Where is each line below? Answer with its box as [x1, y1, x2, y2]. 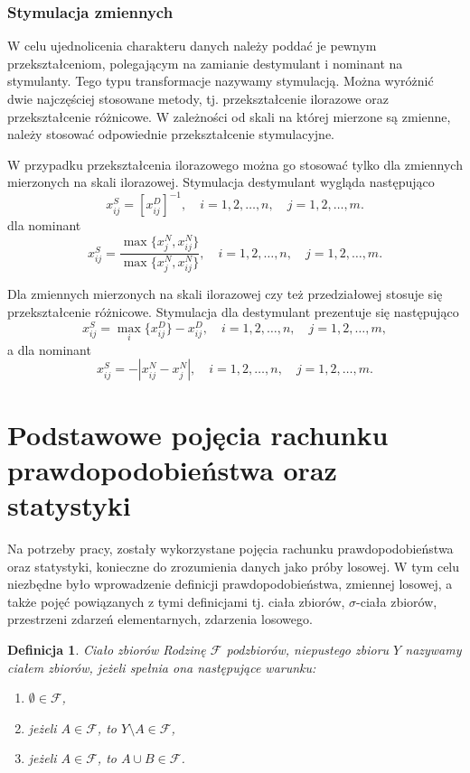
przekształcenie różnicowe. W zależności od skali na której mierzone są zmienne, [7, 107, 451, 126]
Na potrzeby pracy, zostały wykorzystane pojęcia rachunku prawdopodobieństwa [7, 538, 454, 557]
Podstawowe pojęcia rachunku [7, 415, 389, 452]
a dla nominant [7, 340, 91, 359]
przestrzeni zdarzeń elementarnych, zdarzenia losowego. [7, 610, 313, 629]
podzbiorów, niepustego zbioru [226, 639, 390, 658]
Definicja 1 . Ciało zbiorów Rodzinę [7, 639, 206, 658]
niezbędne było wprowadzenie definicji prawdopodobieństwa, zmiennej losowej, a [7, 574, 453, 593]
